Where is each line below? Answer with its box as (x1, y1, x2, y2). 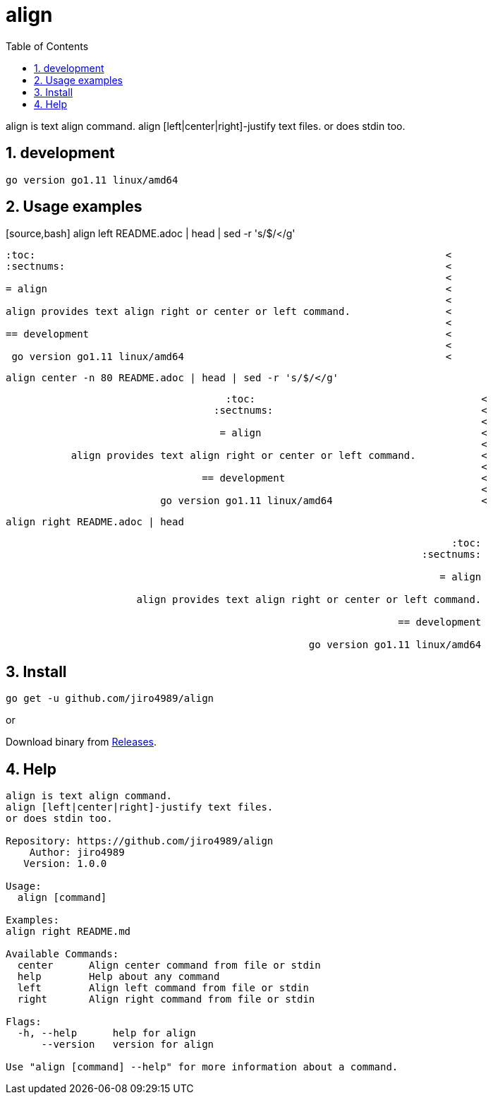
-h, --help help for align (17, 1027, 196, 1039)
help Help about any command (17, 971, 220, 983)
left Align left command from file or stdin (17, 982, 309, 994)
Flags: (6, 1016, 42, 1028)
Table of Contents (6, 40, 89, 52)
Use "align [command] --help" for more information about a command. (6, 1061, 398, 1073)
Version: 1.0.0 (23, 858, 107, 870)
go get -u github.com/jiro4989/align (6, 693, 214, 705)
